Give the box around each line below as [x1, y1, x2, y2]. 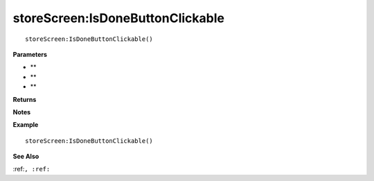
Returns [12, 95, 37, 103]
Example [12, 121, 39, 129]
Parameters [12, 50, 48, 58]
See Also [12, 153, 39, 161]
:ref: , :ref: [12, 165, 51, 173]
